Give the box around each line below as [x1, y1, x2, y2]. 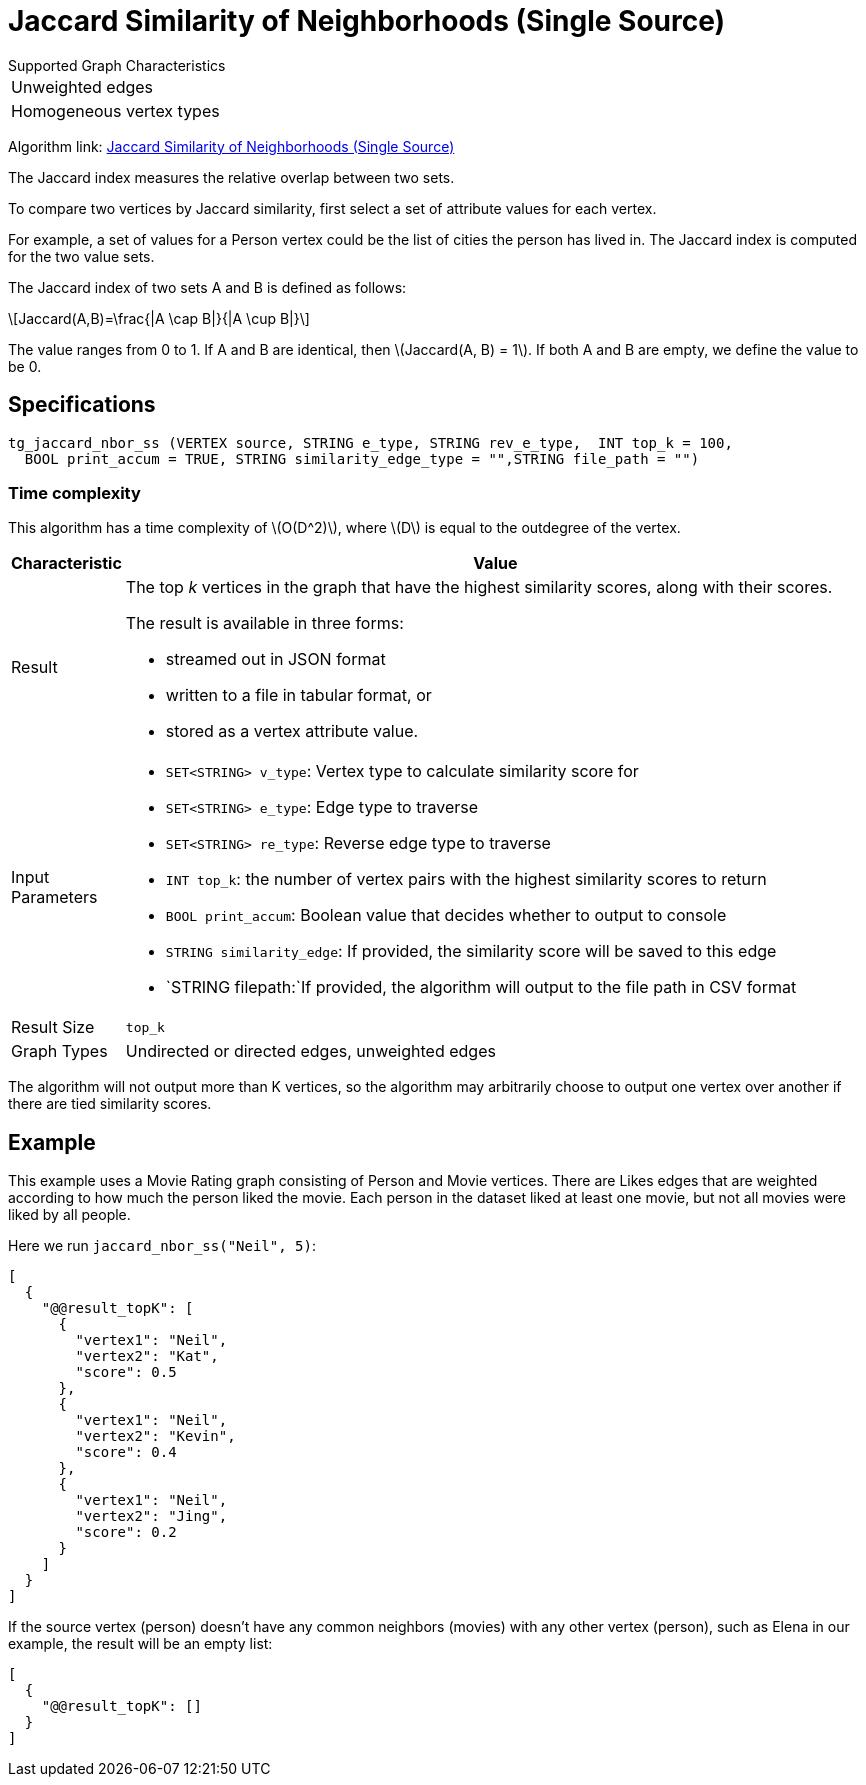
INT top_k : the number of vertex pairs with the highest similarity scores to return [165, 869, 767, 890]
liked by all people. [8, 1206, 131, 1224]
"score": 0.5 [75, 1364, 177, 1381]
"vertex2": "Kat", [75, 1348, 219, 1365]
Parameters [11, 887, 98, 908]
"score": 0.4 [75, 1444, 177, 1461]
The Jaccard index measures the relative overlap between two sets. [8, 168, 455, 186]
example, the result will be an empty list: [8, 1635, 273, 1653]
